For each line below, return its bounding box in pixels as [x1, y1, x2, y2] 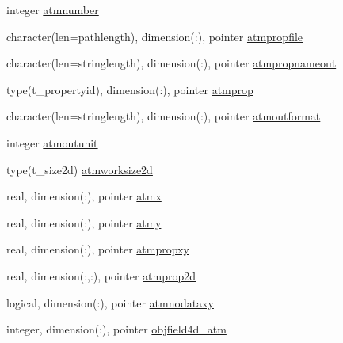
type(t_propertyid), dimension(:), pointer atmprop [6, 81, 253, 97]
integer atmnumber [6, 2, 99, 17]
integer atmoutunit [6, 134, 98, 151]
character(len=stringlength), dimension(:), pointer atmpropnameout [6, 55, 337, 71]
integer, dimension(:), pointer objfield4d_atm [6, 321, 227, 337]
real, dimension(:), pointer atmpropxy [6, 241, 189, 257]
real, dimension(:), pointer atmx [6, 188, 162, 204]
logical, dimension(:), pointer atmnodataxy [6, 294, 214, 311]
